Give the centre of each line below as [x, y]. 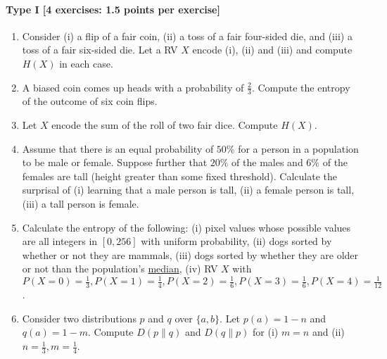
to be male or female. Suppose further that [115, 162]
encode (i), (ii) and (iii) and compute [272, 50]
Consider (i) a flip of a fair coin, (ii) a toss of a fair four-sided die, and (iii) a [187, 36]
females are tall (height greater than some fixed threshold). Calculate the [179, 176]
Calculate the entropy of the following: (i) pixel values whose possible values [186, 227]
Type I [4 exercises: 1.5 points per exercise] [113, 9]
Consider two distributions [79, 318]
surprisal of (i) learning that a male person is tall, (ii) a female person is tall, [188, 190]
